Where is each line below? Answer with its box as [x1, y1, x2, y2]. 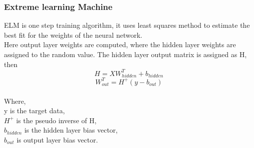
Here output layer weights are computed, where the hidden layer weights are [4, 39, 236, 50]
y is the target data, [4, 105, 65, 116]
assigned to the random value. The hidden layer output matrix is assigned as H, [4, 49, 247, 59]
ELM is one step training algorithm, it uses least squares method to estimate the [4, 20, 250, 30]
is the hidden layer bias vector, [24, 125, 118, 135]
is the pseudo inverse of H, [16, 115, 97, 125]
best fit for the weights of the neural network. [4, 29, 142, 40]
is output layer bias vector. [16, 134, 98, 145]
